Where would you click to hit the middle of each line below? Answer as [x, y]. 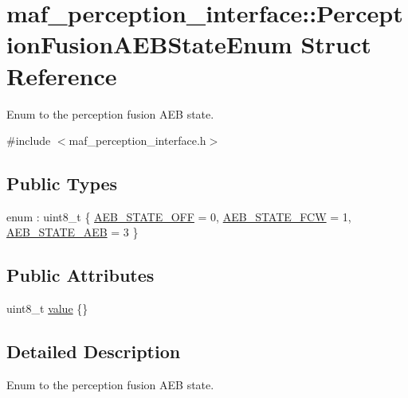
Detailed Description [94, 351]
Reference [62, 75]
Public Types [62, 183]
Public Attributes [80, 275]
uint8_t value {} [47, 308]
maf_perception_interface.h [137, 140]
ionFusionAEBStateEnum [149, 44]
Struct [336, 44]
